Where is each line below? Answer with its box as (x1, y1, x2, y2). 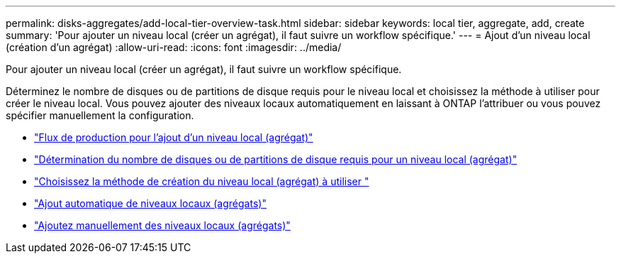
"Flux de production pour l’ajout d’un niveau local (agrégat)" (34, 131, 313, 143)
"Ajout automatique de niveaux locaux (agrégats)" (34, 197, 267, 209)
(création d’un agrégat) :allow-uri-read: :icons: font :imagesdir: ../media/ (6, 41, 342, 53)
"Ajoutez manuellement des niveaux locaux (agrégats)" (34, 219, 291, 231)
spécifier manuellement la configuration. (6, 109, 194, 121)
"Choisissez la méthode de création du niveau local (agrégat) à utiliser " (34, 175, 369, 187)
